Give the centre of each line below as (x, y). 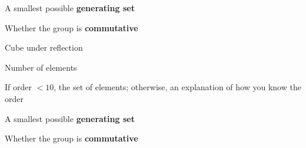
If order (18, 87)
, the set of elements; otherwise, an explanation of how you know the (177, 87)
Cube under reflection (44, 47)
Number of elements (41, 67)
